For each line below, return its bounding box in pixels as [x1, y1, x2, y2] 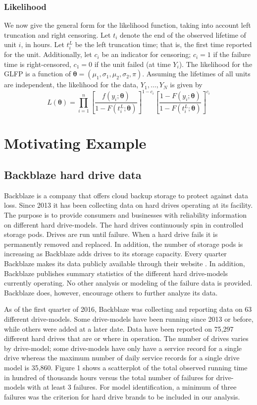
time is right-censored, [4, 58, 71, 69]
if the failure [213, 49, 251, 59]
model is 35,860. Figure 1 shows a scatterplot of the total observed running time [4, 362, 248, 372]
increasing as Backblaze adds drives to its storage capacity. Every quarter [4, 248, 227, 259]
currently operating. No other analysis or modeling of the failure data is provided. [4, 278, 253, 288]
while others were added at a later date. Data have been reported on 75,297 [4, 323, 234, 334]
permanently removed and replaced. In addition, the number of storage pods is [4, 238, 243, 249]
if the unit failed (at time [94, 58, 171, 69]
